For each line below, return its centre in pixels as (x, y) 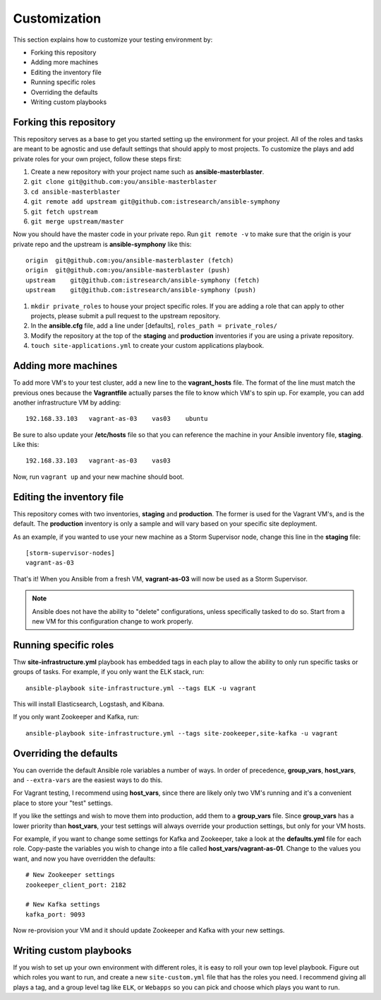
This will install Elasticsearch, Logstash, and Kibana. (89, 704)
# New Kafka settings (63, 905)
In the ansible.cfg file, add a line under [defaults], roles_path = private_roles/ (154, 326)
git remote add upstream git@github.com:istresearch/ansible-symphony (155, 202)
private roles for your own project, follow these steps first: (97, 158)
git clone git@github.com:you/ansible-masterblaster (124, 182)
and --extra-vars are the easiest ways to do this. (88, 780)
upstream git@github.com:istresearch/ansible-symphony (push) (141, 290)
